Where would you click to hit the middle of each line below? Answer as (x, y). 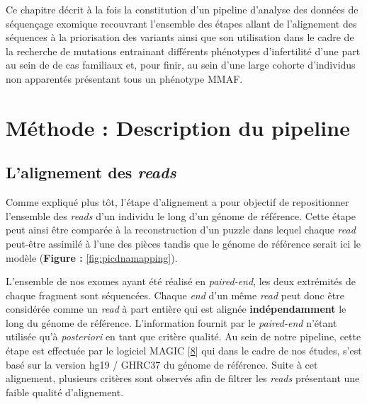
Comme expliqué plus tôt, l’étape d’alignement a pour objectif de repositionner (177, 202)
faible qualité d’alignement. (65, 392)
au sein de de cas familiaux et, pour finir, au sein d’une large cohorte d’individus (181, 65)
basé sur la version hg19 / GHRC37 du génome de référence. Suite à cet (162, 364)
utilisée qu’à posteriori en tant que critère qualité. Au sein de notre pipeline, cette (183, 336)
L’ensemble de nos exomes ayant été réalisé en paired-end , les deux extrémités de (181, 281)
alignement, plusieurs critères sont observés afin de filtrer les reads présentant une (183, 378)
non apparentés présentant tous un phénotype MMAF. (124, 78)
